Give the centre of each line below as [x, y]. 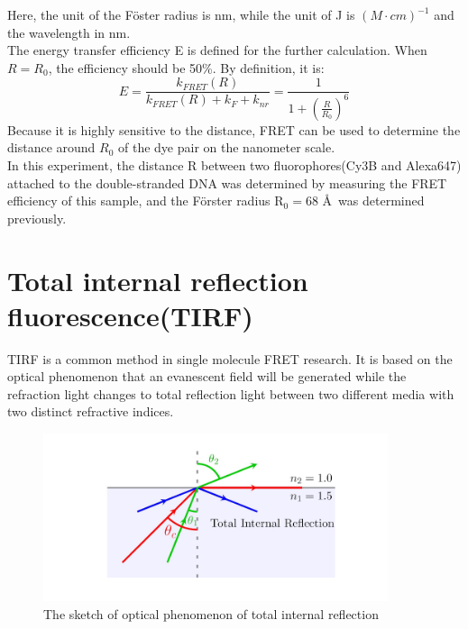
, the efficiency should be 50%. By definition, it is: [186, 67]
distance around [51, 147]
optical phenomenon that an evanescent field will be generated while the [207, 376]
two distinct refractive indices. [91, 411]
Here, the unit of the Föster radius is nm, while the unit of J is [181, 14]
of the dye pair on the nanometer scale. [227, 147]
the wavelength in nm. [69, 32]
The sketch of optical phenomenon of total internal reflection [211, 613]
